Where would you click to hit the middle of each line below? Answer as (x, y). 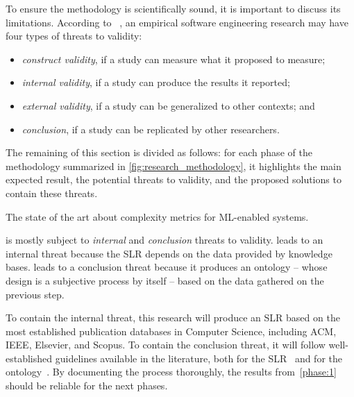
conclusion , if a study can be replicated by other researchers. (151, 129)
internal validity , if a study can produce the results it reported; (156, 82)
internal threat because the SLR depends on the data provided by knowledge (169, 253)
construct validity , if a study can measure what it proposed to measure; (174, 59)
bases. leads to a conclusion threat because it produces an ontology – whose (167, 267)
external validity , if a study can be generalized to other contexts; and (168, 105)
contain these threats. (52, 193)
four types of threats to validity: (74, 36)
